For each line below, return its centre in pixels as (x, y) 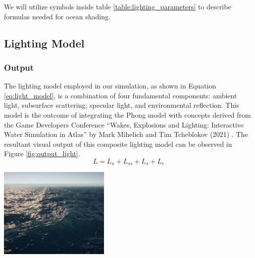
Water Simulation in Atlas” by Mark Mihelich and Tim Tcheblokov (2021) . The (126, 134)
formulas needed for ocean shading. (57, 16)
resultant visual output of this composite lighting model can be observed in (118, 144)
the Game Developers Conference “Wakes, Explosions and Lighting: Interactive (124, 124)
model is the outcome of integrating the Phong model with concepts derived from (127, 114)
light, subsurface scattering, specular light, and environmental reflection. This (122, 105)
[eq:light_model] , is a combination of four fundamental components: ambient (121, 95)
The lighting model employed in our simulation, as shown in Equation (110, 86)
